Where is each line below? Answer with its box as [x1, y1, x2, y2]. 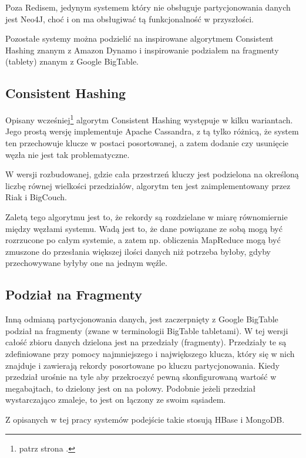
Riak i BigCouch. [5, 191, 67, 203]
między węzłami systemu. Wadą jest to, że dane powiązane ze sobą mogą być [5, 222, 283, 234]
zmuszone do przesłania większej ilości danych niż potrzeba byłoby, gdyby [5, 245, 271, 257]
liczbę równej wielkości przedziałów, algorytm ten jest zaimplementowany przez [5, 179, 291, 191]
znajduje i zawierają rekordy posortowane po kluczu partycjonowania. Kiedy [5, 359, 280, 371]
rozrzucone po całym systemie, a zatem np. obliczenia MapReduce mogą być [5, 234, 281, 246]
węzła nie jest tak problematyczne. [5, 148, 130, 160]
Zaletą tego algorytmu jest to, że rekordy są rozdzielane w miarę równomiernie [5, 210, 288, 223]
